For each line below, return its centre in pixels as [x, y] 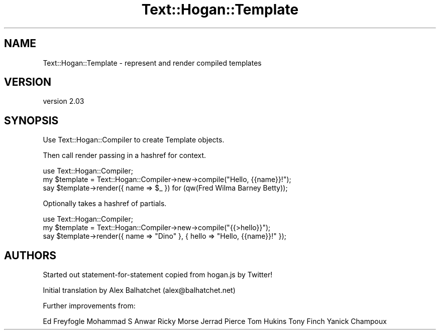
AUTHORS [30, 255]
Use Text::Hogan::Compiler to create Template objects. [134, 140]
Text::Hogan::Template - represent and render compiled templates [152, 63]
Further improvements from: [89, 306]
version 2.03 [64, 101]
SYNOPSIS [31, 120]
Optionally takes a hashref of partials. [105, 204]
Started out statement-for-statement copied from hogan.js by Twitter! [158, 275]
